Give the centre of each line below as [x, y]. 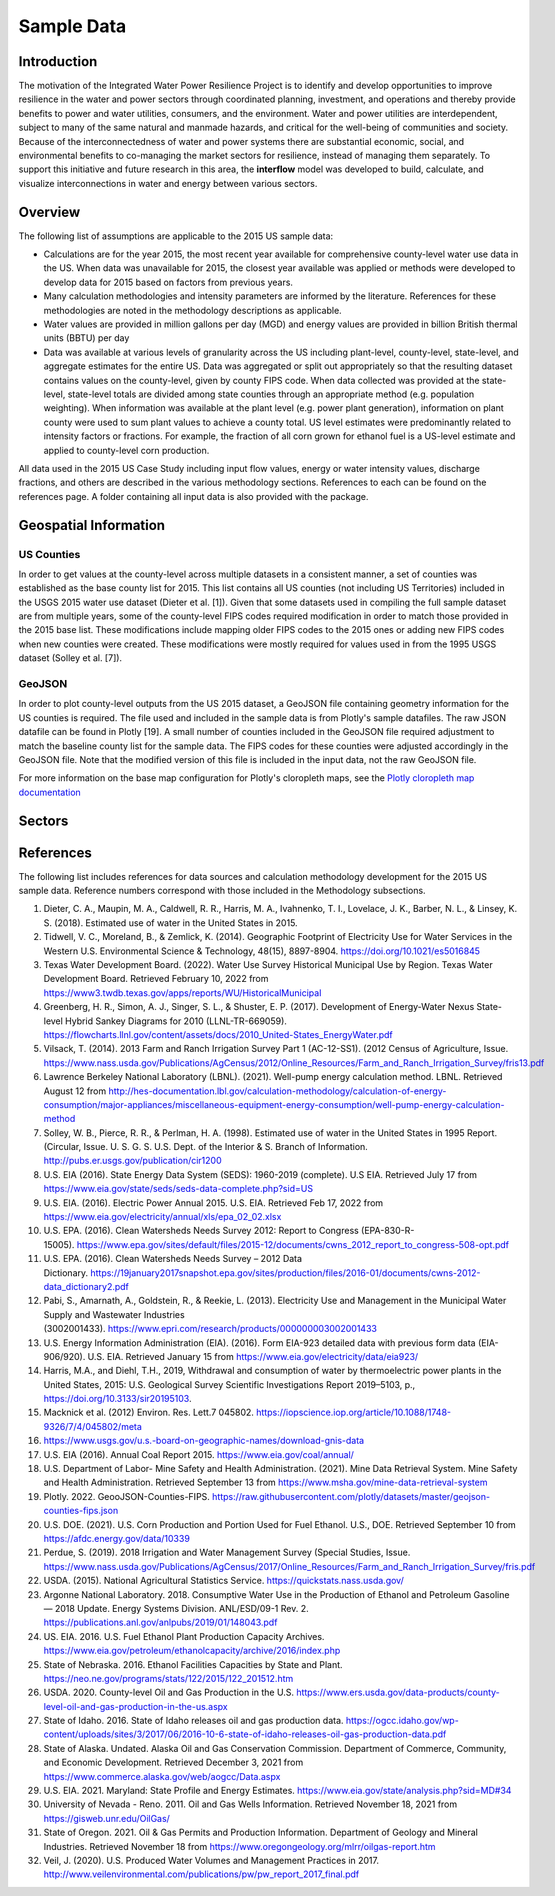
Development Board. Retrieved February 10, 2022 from [156, 979]
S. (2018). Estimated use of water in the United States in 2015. [171, 922]
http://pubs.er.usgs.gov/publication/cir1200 [132, 1161]
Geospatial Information [91, 525]
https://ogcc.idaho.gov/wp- [402, 1721]
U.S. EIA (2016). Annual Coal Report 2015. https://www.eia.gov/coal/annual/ [199, 1454]
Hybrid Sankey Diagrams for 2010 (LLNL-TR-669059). [176, 1021]
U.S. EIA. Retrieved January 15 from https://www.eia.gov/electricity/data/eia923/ [253, 1356]
